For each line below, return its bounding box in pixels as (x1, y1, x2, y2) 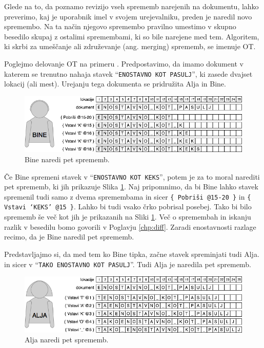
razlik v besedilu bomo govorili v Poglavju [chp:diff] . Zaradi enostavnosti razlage (4, 221, 256, 232)
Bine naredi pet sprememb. (25, 154, 110, 164)
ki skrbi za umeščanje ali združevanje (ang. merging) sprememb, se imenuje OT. (4, 41, 256, 52)
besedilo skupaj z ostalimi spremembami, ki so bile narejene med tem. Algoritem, (4, 31, 259, 41)
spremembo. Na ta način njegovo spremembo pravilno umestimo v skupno (4, 21, 236, 32)
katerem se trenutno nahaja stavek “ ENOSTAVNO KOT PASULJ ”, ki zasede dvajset (4, 68, 253, 79)
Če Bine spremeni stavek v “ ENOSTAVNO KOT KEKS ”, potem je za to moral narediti (4, 171, 260, 182)
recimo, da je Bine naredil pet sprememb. (4, 231, 134, 242)
